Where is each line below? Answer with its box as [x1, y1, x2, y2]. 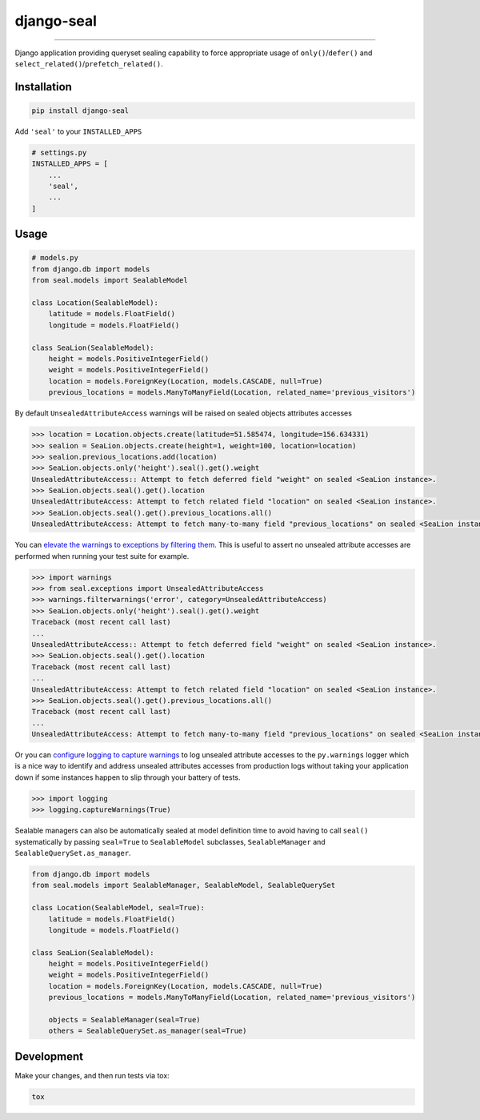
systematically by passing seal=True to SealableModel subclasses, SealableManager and [14, 837, 326, 846]
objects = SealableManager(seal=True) [48, 1015, 201, 1025]
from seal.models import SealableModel [31, 276, 188, 285]
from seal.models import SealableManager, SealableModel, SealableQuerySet [31, 881, 336, 890]
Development [14, 1050, 84, 1063]
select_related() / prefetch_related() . [14, 58, 163, 68]
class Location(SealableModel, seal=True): [31, 903, 206, 913]
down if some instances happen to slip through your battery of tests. [14, 773, 241, 782]
